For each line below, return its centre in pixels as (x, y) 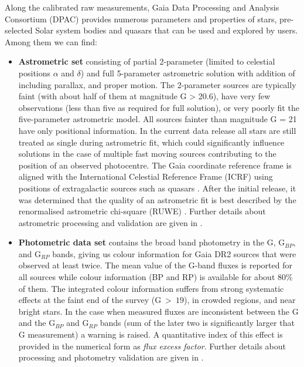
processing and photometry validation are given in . (111, 357)
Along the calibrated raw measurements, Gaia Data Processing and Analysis (142, 7)
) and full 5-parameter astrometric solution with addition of (188, 73)
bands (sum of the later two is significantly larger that (197, 323)
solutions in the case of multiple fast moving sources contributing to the (147, 154)
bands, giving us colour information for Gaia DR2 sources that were (174, 253)
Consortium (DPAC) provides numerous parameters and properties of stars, (141, 18)
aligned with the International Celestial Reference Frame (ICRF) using (146, 176)
